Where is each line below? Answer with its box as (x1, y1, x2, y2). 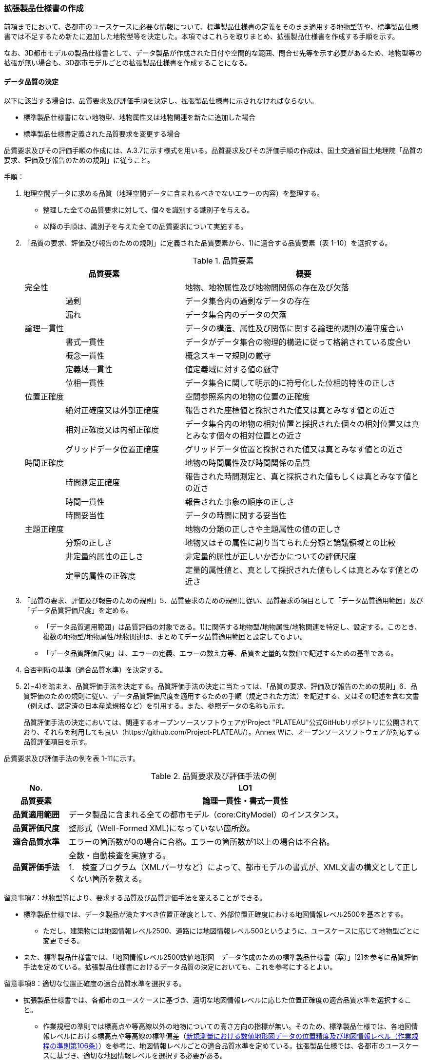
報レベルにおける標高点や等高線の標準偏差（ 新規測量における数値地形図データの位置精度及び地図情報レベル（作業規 (43, 1031, 418, 1040)
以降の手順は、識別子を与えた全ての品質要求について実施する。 (43, 222, 248, 230)
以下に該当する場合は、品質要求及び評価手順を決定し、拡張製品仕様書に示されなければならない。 (4, 96, 318, 105)
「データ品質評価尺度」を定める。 (23, 606, 133, 614)
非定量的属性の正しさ (65, 551, 144, 561)
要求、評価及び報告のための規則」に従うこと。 (4, 155, 154, 164)
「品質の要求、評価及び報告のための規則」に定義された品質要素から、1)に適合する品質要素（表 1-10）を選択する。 (23, 238, 392, 247)
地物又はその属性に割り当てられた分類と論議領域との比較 (185, 537, 396, 548)
